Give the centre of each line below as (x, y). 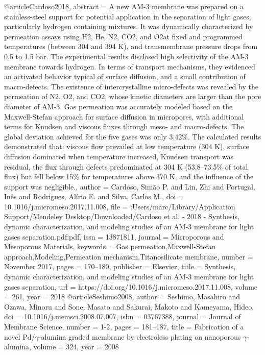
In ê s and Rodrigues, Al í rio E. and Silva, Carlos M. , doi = (94, 196)
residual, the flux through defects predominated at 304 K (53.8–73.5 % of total (126, 166)
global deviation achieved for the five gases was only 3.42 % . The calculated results (133, 136)
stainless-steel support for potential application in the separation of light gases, (128, 16)
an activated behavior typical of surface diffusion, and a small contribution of (125, 76)
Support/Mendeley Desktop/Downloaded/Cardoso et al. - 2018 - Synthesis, (122, 216)
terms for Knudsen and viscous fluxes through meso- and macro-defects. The (124, 126)
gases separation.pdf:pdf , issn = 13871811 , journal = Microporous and (114, 236)
